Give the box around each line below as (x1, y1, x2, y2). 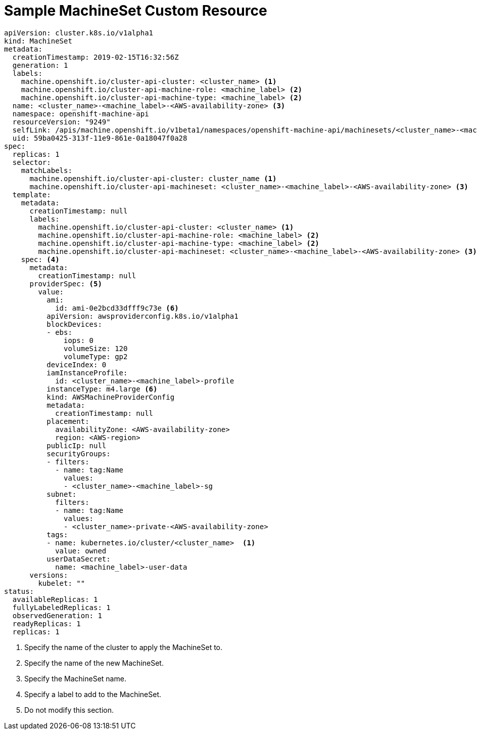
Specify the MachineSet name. (24, 674, 126, 683)
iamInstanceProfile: (46, 368, 128, 377)
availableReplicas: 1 (12, 595, 98, 603)
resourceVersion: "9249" (12, 117, 111, 126)
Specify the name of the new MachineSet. (24, 658, 164, 667)
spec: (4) (21, 255, 60, 264)
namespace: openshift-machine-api (12, 109, 149, 118)
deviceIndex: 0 (46, 360, 107, 369)
